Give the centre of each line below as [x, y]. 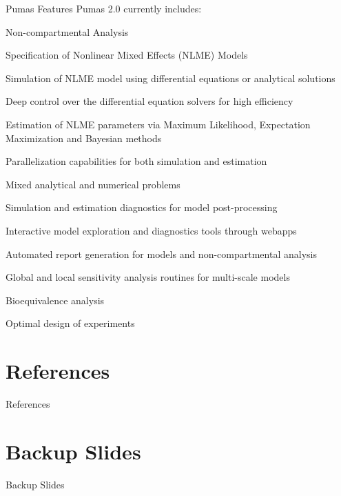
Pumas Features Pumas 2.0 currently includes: [104, 8]
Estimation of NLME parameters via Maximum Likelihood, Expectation [158, 124]
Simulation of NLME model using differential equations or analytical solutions [170, 78]
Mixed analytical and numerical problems [93, 184]
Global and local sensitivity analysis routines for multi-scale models [148, 277]
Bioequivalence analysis [55, 300]
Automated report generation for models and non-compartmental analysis [161, 254]
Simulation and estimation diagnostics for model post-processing [142, 207]
